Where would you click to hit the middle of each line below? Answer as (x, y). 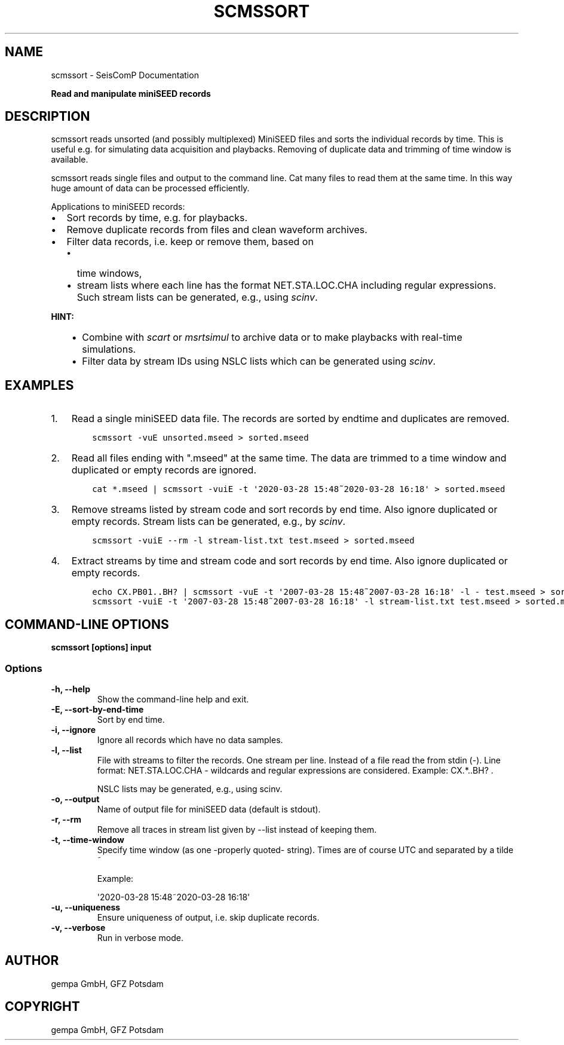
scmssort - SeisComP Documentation (125, 75)
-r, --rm (66, 819)
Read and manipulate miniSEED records (131, 93)
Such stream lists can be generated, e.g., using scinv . (197, 297)
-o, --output (75, 799)
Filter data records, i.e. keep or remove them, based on (190, 242)
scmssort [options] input (101, 647)
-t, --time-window (88, 839)
